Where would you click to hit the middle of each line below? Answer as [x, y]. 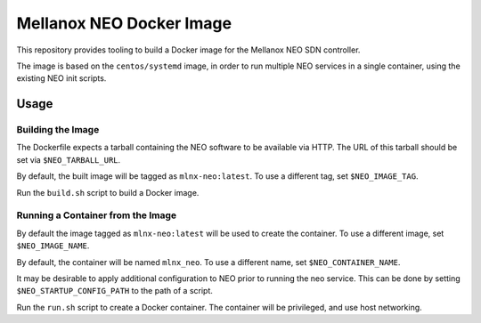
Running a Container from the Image [97, 215]
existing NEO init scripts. [61, 78]
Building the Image [58, 130]
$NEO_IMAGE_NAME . [53, 246]
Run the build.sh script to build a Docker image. [108, 192]
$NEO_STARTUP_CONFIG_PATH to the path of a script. [115, 291]
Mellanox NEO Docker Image [124, 23]
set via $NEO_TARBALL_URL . [69, 159]
